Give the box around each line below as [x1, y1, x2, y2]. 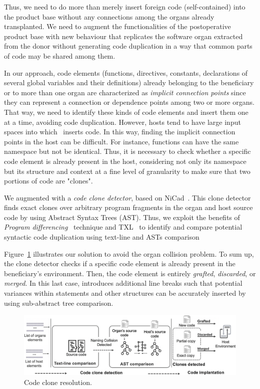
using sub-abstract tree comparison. [4, 297, 113, 308]
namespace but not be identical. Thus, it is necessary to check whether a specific [4, 146, 251, 156]
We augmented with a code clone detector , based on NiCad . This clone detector [4, 192, 251, 203]
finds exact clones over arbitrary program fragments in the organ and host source [4, 202, 253, 213]
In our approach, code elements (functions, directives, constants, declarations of [4, 67, 248, 78]
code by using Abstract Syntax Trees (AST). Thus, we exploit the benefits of [4, 212, 240, 222]
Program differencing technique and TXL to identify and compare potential [4, 222, 242, 232]
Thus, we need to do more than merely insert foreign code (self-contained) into [4, 2, 245, 12]
